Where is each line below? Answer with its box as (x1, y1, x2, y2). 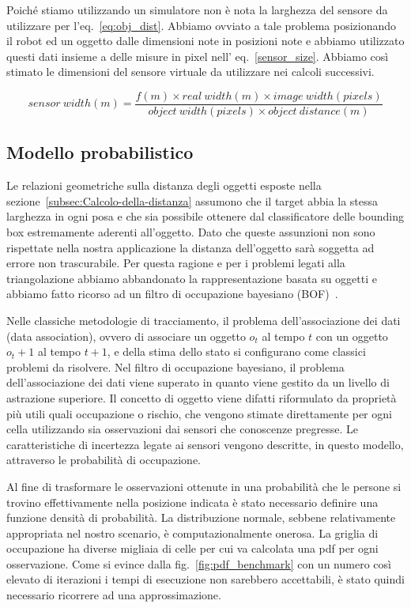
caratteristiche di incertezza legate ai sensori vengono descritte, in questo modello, (6, 436, 404, 452)
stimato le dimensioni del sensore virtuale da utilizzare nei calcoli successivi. (6, 63, 375, 80)
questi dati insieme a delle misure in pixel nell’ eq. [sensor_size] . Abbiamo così (6, 47, 389, 64)
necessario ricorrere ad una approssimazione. (6, 587, 221, 603)
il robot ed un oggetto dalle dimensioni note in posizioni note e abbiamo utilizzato (6, 32, 405, 49)
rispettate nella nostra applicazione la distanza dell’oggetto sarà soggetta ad (6, 239, 375, 255)
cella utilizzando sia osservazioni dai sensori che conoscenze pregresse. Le (6, 421, 358, 437)
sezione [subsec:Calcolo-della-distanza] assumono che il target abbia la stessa (6, 192, 379, 209)
